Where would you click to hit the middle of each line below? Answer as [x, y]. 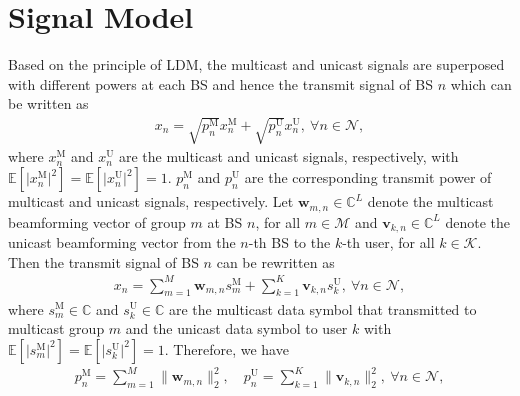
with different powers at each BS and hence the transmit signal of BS [220, 83]
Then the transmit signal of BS [103, 261]
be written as [48, 103]
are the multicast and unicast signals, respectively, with [288, 156]
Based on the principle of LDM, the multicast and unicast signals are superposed [256, 64]
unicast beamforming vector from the [122, 241]
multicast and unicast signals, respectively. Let [151, 201]
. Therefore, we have [226, 348]
